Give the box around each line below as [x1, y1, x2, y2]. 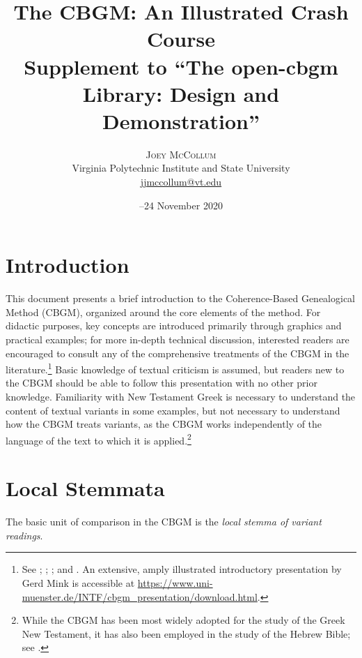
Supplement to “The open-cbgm [24, 52, 338, 80]
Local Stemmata [6, 474, 165, 502]
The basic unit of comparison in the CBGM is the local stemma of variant [6, 514, 322, 529]
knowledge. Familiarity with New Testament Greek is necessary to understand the [6, 389, 356, 403]
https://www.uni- [137, 575, 213, 590]
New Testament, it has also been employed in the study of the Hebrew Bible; [22, 626, 351, 641]
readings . [6, 528, 43, 542]
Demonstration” [102, 106, 260, 135]
